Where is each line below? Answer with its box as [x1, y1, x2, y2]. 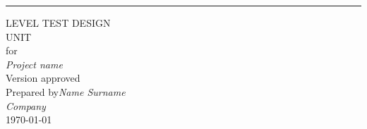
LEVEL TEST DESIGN [6, 16, 111, 30]
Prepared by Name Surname [6, 84, 126, 99]
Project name [6, 56, 63, 71]
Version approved [6, 70, 80, 85]
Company [6, 98, 46, 113]
